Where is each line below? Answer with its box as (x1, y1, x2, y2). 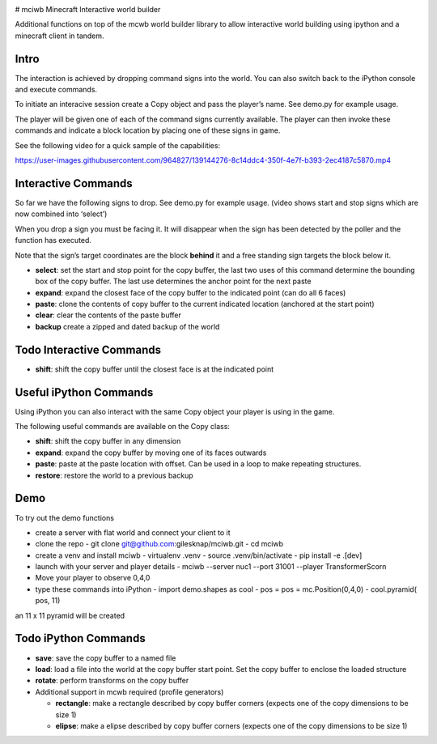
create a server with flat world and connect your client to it (35, 527, 231, 538)
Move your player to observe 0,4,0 (35, 573, 151, 583)
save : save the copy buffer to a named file (35, 653, 176, 663)
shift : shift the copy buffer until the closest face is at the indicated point (35, 364, 274, 374)
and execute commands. (15, 85, 97, 95)
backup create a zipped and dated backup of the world (35, 321, 220, 331)
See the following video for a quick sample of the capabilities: (15, 140, 221, 150)
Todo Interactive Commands (15, 342, 162, 356)
